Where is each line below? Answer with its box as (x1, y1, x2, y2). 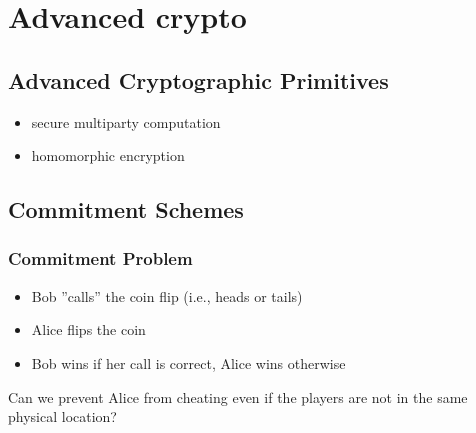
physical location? (8, 406, 117, 427)
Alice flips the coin (31, 319, 146, 340)
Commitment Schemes (8, 194, 244, 225)
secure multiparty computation (31, 111, 221, 132)
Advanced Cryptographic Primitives (8, 64, 389, 95)
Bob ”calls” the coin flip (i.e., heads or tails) (31, 285, 303, 306)
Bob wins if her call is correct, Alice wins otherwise (31, 352, 346, 373)
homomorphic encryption (31, 145, 185, 166)
